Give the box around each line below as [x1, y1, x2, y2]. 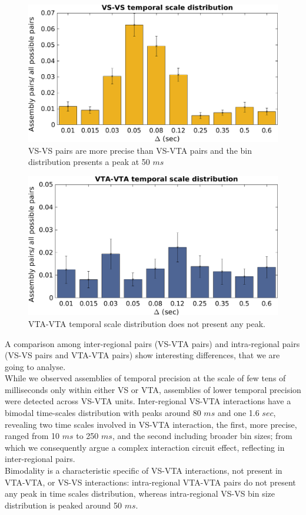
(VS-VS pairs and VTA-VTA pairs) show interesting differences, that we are [5, 349, 280, 361]
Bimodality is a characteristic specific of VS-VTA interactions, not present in [5, 464, 282, 477]
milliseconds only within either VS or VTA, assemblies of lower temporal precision [5, 383, 301, 395]
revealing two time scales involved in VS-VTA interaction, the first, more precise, [5, 418, 297, 430]
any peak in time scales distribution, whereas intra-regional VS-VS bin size [5, 487, 275, 500]
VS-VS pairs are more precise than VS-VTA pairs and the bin [28, 144, 252, 156]
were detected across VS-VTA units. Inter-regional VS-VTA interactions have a [5, 395, 291, 407]
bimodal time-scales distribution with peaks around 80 [5, 407, 201, 419]
